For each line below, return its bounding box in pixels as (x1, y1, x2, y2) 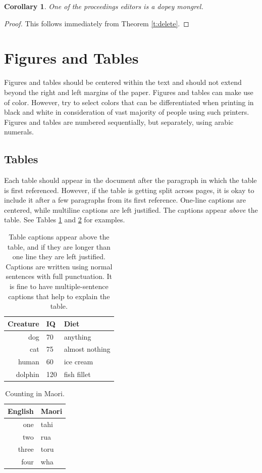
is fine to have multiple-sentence (9, 281, 109, 292)
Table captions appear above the (9, 231, 110, 242)
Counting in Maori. (5, 388, 65, 399)
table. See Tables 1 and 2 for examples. (4, 214, 125, 225)
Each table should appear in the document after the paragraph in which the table (4, 175, 257, 185)
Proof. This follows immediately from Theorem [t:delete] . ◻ (4, 18, 189, 28)
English (8, 405, 34, 416)
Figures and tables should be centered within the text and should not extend (4, 77, 242, 87)
